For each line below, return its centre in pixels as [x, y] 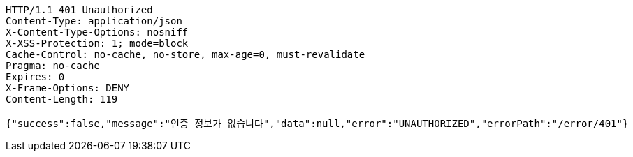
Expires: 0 [35, 77]
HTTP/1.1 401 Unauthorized [79, 10]
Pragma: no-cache [53, 66]
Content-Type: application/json [94, 21]
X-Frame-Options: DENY [68, 88]
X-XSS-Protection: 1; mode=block [97, 43]
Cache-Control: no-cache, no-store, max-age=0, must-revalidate [185, 54]
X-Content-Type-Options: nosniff [97, 32]
